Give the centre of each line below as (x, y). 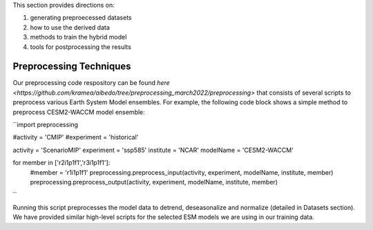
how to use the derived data (70, 27)
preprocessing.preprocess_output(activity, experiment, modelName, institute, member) (154, 182)
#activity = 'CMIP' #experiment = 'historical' (76, 137)
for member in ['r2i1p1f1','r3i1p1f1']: (61, 163)
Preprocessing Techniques (72, 67)
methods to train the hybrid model (78, 37)
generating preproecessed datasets (81, 18)
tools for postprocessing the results (80, 47)
